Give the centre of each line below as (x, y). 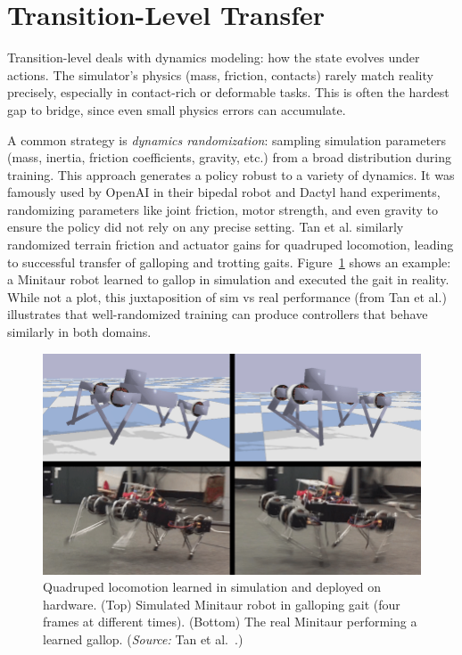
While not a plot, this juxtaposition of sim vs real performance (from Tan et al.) (227, 296)
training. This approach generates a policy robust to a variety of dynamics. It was (231, 174)
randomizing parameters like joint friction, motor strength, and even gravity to (223, 209)
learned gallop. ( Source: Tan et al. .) (143, 639)
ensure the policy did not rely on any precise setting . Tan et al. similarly (206, 227)
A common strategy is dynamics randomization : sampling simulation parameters (227, 139)
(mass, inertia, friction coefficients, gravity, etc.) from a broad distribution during (230, 157)
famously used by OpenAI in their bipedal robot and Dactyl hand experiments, (224, 192)
